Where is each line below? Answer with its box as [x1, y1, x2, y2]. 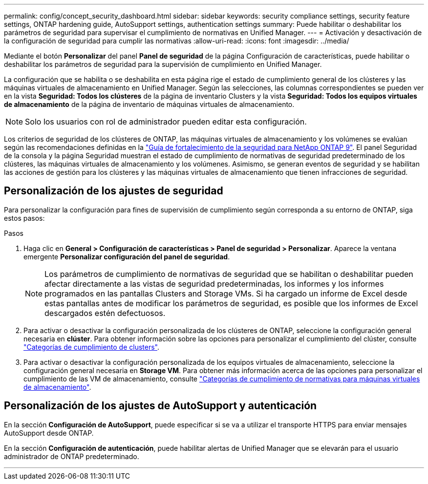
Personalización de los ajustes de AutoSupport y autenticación [4, 400, 317, 412]
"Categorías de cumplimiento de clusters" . [23, 342, 160, 351]
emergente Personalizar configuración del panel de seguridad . [23, 252, 230, 261]
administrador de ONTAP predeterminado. [4, 452, 139, 461]
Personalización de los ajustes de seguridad [4, 185, 223, 197]
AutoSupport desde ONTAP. [4, 428, 94, 437]
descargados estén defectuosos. [44, 308, 166, 318]
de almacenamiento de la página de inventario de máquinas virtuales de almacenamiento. [4, 100, 295, 108]
